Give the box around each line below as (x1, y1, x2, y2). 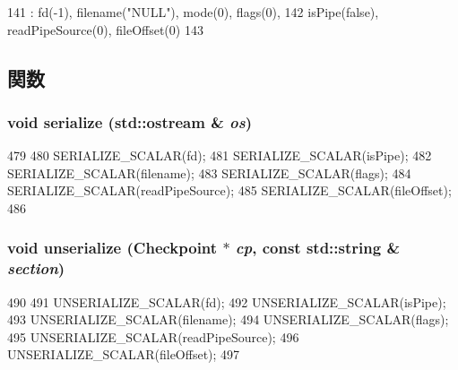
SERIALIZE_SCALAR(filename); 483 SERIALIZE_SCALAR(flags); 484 (7, 163, 411, 182)
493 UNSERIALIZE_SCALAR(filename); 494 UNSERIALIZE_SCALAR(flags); (7, 310, 449, 329)
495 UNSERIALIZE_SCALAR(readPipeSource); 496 (7, 327, 299, 346)
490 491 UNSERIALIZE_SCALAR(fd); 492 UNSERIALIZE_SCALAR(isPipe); (7, 292, 446, 311)
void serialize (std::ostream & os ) (7, 110, 253, 133)
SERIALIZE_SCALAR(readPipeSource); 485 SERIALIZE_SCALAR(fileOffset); (7, 181, 452, 200)
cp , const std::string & (235, 237, 401, 259)
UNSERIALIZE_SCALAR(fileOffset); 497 (7, 345, 240, 364)
